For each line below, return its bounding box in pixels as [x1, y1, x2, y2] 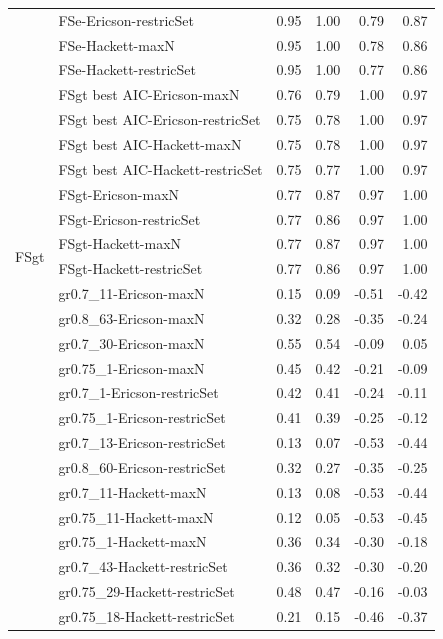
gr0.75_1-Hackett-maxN [58, 531, 207, 552]
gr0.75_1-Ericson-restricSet [58, 407, 226, 428]
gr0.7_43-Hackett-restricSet [58, 556, 228, 577]
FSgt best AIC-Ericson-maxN [58, 84, 240, 105]
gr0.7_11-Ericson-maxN [58, 283, 205, 304]
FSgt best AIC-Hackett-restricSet [58, 158, 263, 179]
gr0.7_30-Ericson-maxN [58, 332, 205, 353]
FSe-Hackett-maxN [58, 34, 175, 55]
